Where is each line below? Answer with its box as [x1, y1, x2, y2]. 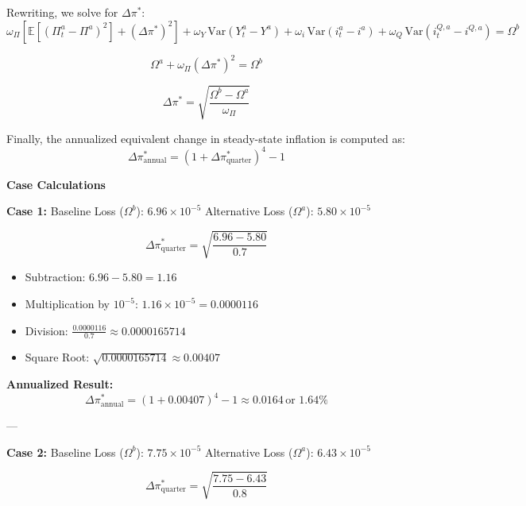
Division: [25, 322, 68, 338]
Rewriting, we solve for [6, 4, 118, 20]
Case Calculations [6, 176, 106, 192]
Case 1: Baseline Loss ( [6, 203, 124, 219]
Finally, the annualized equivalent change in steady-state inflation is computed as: [6, 129, 405, 146]
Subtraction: [25, 268, 86, 285]
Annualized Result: [6, 376, 114, 392]
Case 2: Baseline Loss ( [6, 443, 124, 460]
